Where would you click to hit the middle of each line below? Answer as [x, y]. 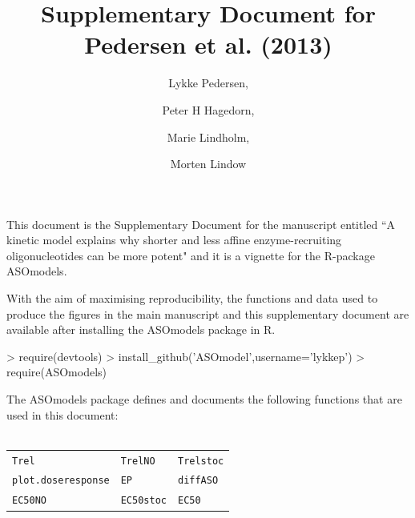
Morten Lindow [208, 164]
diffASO [198, 481]
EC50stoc [143, 501]
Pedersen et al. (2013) [208, 44]
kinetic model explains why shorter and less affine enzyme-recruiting [174, 240]
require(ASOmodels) [57, 372]
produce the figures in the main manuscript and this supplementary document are [208, 313]
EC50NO [29, 501]
